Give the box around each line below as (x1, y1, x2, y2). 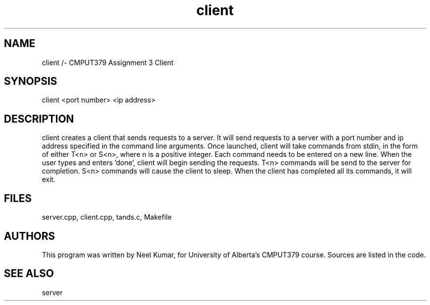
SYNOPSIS (4, 75, 57, 88)
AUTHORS (4, 229, 55, 242)
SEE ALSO (4, 267, 54, 280)
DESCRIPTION (4, 112, 74, 125)
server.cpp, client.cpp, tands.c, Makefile (42, 213, 172, 222)
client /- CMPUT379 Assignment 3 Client (42, 58, 174, 67)
